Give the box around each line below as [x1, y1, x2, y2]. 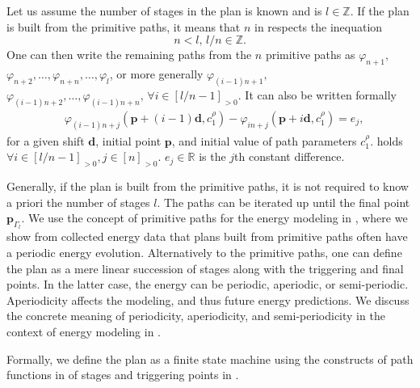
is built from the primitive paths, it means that [6, 18, 241, 35]
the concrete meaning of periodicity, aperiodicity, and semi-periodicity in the [6, 307, 385, 324]
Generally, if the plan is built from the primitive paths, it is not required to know [6, 177, 409, 194]
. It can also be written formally [237, 86, 397, 103]
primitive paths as [265, 46, 355, 63]
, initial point [95, 132, 162, 149]
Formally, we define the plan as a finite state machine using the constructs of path [6, 350, 414, 367]
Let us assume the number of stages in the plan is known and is [6, 2, 322, 19]
